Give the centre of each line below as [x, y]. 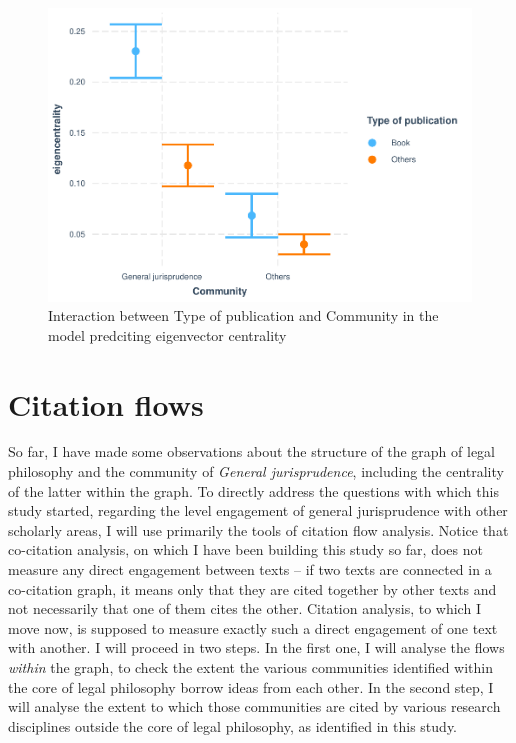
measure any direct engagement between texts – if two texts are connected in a [250, 569]
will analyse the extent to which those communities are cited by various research [254, 706]
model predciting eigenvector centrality [167, 334]
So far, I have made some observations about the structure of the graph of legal [251, 451]
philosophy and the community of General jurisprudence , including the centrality [256, 471]
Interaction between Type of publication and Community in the [243, 315]
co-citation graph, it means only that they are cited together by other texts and [252, 588]
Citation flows [106, 403]
